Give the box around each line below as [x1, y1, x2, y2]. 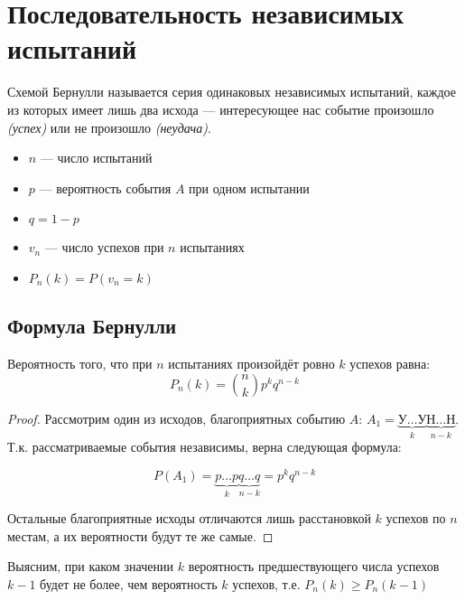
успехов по [386, 509, 446, 528]
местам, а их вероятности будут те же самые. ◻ [7, 526, 274, 545]
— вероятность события [39, 178, 172, 197]
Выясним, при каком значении [7, 557, 173, 576]
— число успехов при [44, 238, 164, 257]
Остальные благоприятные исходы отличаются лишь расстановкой [7, 509, 371, 528]
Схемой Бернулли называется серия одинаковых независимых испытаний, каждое [7, 82, 456, 101]
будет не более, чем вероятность [40, 575, 218, 593]
